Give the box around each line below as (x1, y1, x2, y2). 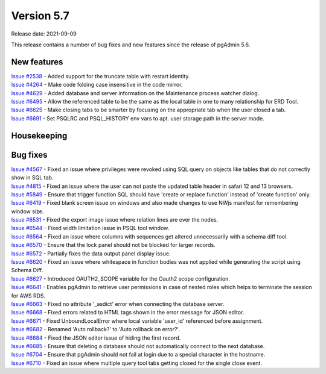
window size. (11, 208, 44, 215)
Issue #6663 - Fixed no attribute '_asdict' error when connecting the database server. (11, 300, 225, 307)
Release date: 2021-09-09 (11, 30, 77, 37)
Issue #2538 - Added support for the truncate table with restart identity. (11, 72, 190, 79)
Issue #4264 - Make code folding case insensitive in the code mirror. (11, 81, 183, 89)
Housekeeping (11, 130, 68, 141)
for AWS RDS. (11, 292, 46, 299)
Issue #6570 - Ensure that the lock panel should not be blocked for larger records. (11, 242, 216, 249)
